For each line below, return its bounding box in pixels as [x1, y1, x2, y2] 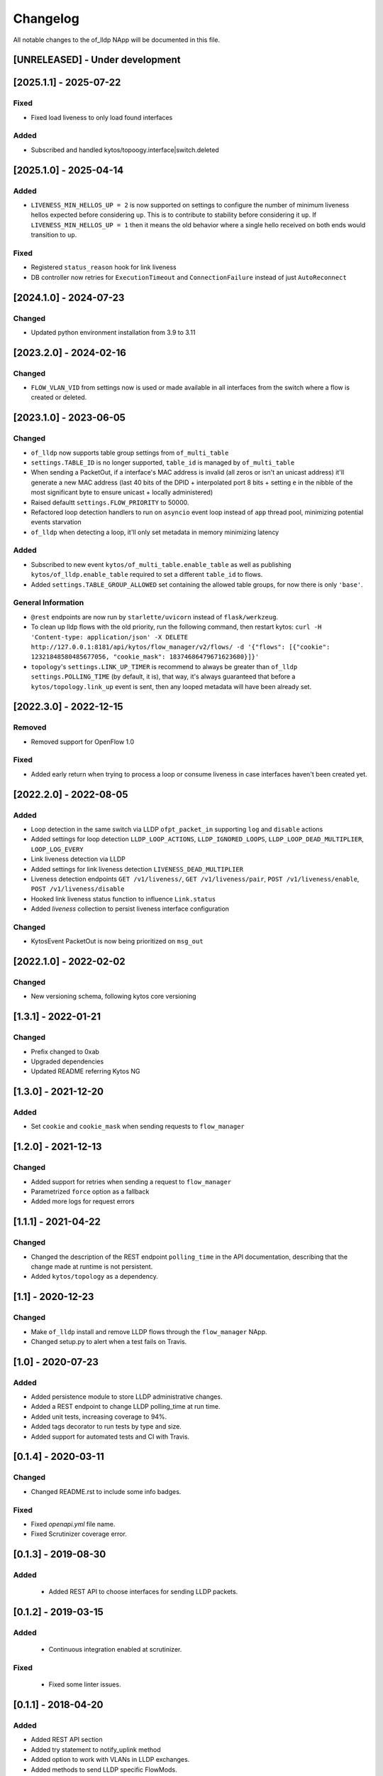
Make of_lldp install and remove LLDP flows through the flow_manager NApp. [30, 1327, 267, 1336]
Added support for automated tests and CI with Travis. [30, 1432, 190, 1441]
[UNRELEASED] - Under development [13, 54, 181, 66]
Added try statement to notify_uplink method [30, 1745, 161, 1754]
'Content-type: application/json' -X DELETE [30, 633, 189, 641]
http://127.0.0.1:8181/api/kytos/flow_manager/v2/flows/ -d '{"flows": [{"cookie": [30, 643, 331, 651]
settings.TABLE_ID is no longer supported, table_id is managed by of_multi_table [30, 458, 295, 467]
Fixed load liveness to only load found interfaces [30, 113, 173, 121]
